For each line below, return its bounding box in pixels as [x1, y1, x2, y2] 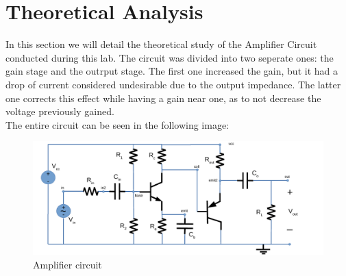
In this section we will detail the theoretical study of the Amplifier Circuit [5, 37, 317, 51]
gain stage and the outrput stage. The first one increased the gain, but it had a [5, 64, 338, 78]
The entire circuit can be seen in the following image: [5, 117, 230, 131]
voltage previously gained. [5, 104, 114, 118]
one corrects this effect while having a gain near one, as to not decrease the [5, 90, 321, 105]
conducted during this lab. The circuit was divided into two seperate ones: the [5, 50, 334, 64]
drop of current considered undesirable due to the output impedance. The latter [5, 77, 341, 91]
